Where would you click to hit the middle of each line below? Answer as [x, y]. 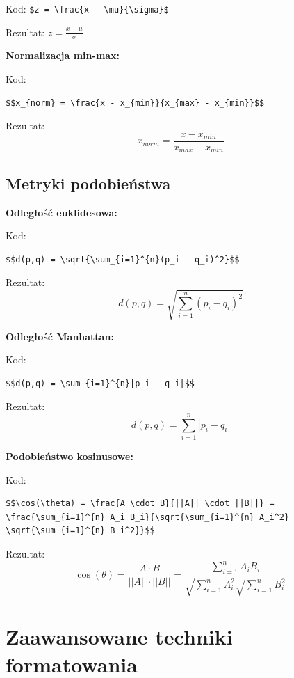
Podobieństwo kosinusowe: [70, 456]
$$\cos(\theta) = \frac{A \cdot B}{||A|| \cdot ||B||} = [140, 504]
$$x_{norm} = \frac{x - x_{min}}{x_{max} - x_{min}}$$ [135, 103]
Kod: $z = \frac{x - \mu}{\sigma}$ [87, 8]
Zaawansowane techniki [119, 637]
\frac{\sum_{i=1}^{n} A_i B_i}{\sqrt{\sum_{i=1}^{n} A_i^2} [148, 517]
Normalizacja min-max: [63, 55]
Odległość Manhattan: [60, 336]
